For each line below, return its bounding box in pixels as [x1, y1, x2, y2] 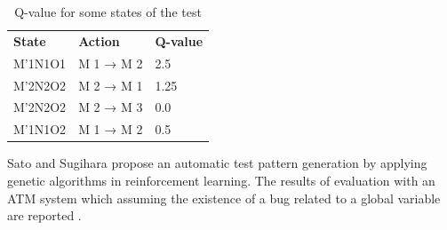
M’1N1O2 [13, 120, 67, 139]
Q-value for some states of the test [14, 3, 202, 20]
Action [78, 31, 120, 50]
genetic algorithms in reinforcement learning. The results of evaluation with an [7, 171, 435, 189]
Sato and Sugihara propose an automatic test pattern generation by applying [7, 154, 427, 172]
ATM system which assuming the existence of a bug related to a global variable [7, 188, 441, 207]
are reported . [7, 206, 82, 225]
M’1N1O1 [13, 53, 67, 72]
